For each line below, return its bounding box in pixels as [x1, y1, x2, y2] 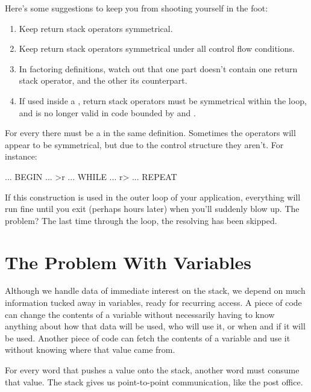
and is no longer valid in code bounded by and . [19, 106, 196, 119]
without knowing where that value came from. [5, 343, 175, 356]
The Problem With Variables [5, 249, 252, 274]
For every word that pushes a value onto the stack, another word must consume [5, 364, 300, 376]
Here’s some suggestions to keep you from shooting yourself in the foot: [5, 2, 268, 14]
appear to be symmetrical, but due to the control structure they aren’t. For [5, 138, 284, 151]
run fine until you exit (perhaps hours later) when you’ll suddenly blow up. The [5, 202, 300, 215]
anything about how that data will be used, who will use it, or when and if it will [5, 320, 306, 332]
